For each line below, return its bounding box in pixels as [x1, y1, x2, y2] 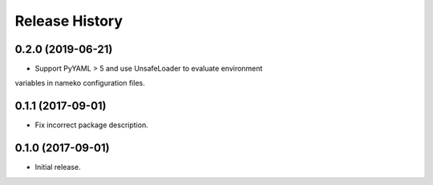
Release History [14, 12, 123, 30]
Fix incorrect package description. [34, 120, 148, 130]
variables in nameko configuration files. [14, 78, 145, 88]
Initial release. [34, 163, 81, 172]
